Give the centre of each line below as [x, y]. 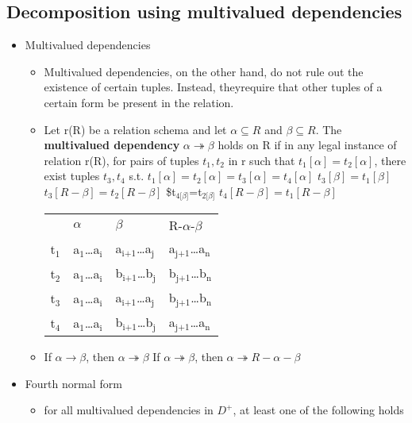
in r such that [262, 160]
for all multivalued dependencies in [129, 410]
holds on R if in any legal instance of [307, 145]
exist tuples [72, 176]
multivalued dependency [112, 145]
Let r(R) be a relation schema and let [135, 129]
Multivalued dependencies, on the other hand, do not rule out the [204, 71]
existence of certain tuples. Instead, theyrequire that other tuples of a [213, 87]
